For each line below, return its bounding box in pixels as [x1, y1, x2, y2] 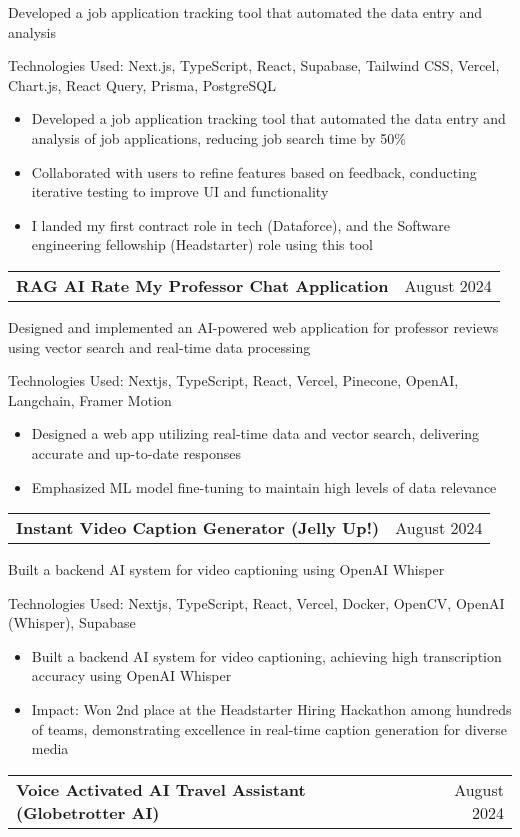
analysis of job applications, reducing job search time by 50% [31, 127, 406, 148]
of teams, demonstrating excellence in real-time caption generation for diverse [31, 718, 508, 739]
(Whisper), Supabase [8, 612, 136, 633]
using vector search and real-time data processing [8, 336, 311, 357]
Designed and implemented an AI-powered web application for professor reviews [8, 316, 499, 337]
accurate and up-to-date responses [31, 442, 241, 463]
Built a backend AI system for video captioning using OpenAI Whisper [8, 559, 445, 580]
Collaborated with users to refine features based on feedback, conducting [31, 161, 477, 182]
